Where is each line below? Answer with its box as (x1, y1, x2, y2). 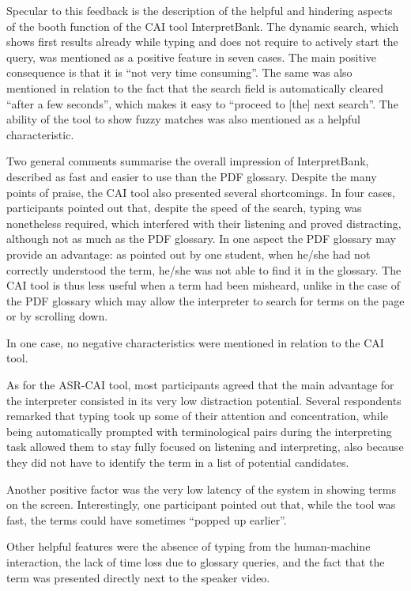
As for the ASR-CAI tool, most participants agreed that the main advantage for (6, 377, 394, 393)
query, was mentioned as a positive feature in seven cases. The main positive (6, 48, 377, 65)
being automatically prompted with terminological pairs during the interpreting (6, 422, 392, 439)
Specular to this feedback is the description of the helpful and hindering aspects (6, 2, 393, 18)
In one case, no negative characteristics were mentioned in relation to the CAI (6, 334, 384, 350)
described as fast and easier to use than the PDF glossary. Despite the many (6, 168, 377, 184)
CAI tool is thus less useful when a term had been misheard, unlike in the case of (6, 277, 400, 294)
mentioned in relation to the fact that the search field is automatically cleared (6, 79, 384, 96)
